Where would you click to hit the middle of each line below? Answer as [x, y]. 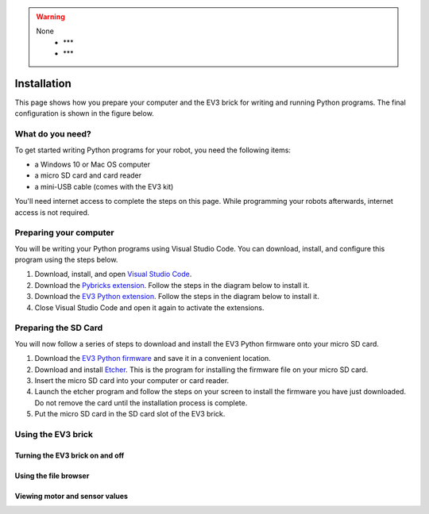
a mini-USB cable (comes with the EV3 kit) [104, 186]
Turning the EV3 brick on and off [70, 455]
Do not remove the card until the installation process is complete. [141, 403]
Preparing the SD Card [59, 328]
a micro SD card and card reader [88, 175]
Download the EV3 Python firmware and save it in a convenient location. [153, 359]
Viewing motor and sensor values [71, 496]
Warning [50, 17]
